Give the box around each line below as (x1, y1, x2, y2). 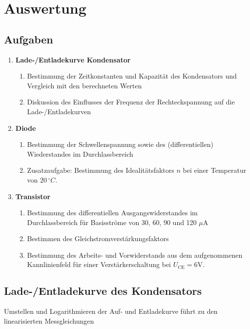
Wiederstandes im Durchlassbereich (27, 148, 133, 159)
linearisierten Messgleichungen (4, 315, 94, 326)
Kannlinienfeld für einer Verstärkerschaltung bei (27, 259, 171, 269)
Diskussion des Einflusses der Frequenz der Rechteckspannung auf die (27, 97, 235, 107)
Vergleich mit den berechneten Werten (27, 80, 142, 90)
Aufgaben (4, 31, 53, 46)
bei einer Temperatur (183, 165, 247, 175)
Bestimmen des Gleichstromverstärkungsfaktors (27, 233, 169, 244)
